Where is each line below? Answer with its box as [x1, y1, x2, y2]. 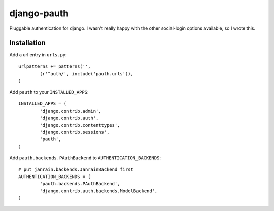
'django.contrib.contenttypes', [40, 122, 120, 128]
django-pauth [9, 8, 69, 19]
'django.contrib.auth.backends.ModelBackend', [40, 188, 158, 194]
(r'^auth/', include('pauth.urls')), [40, 71, 134, 77]
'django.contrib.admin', [40, 108, 101, 114]
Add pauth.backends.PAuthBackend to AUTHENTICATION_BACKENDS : [9, 155, 161, 161]
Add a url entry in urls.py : [9, 52, 67, 58]
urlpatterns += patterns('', [18, 63, 91, 69]
